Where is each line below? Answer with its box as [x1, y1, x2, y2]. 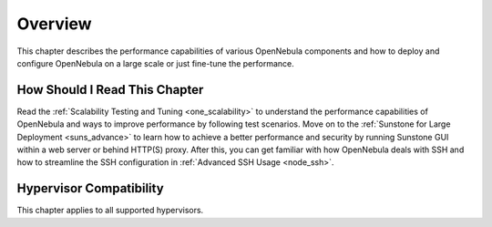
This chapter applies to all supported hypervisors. [16, 205, 204, 216]
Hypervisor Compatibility [16, 181, 164, 196]
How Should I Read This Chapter [16, 82, 204, 98]
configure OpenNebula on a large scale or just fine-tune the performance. [16, 57, 295, 68]
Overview [16, 14, 92, 34]
